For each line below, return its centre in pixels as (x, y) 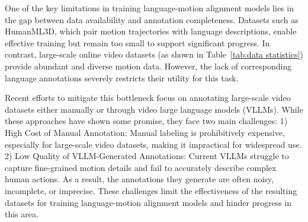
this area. (22, 214)
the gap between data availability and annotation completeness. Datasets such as (152, 19)
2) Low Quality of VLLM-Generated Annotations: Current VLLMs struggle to (147, 156)
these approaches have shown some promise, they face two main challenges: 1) (146, 121)
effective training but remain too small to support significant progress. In (137, 42)
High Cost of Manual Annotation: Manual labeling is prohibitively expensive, (145, 132)
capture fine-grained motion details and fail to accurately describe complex (141, 167)
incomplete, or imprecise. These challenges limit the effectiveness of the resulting (151, 190)
